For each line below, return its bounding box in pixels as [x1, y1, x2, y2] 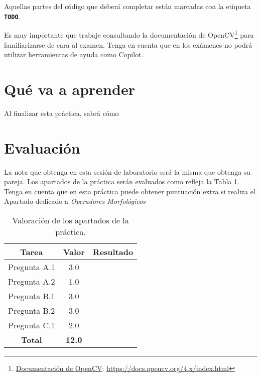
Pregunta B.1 [8, 290, 55, 302]
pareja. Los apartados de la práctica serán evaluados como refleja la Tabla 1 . [4, 176, 239, 187]
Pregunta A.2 [8, 275, 55, 287]
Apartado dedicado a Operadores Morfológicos [4, 196, 146, 206]
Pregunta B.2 [8, 304, 55, 316]
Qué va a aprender [4, 78, 135, 99]
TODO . [4, 11, 21, 21]
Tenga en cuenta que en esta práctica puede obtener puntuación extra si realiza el [4, 186, 255, 196]
